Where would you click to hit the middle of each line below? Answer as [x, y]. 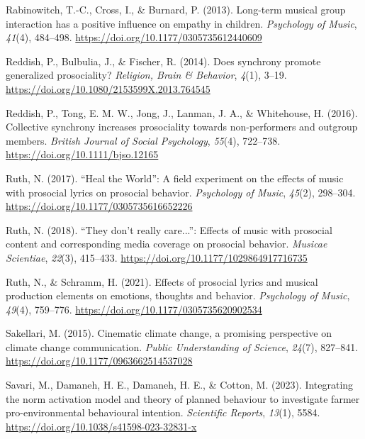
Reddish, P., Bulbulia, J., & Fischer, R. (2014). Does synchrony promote [163, 61]
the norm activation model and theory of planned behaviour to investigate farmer [183, 398]
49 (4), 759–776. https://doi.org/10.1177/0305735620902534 [134, 309]
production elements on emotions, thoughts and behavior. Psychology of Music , [178, 295]
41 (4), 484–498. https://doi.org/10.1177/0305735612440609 [134, 37]
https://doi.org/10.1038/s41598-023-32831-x [101, 426]
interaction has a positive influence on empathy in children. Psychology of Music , [181, 23]
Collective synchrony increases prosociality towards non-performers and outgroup [182, 127]
